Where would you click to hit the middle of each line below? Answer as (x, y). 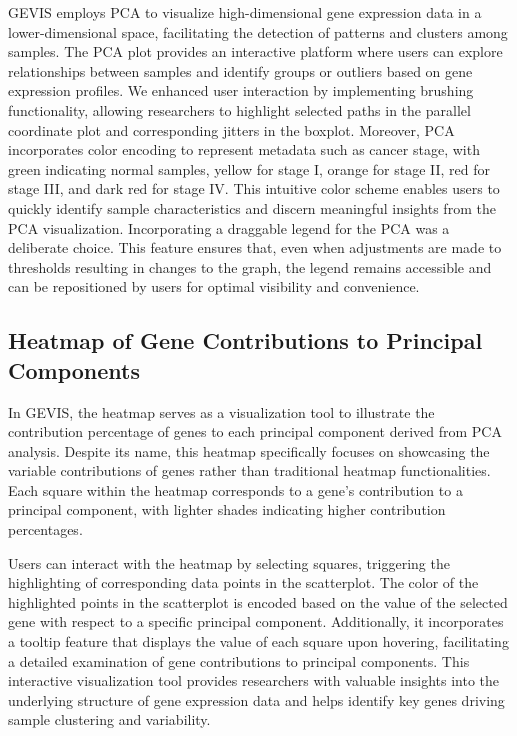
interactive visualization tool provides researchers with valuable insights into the (254, 680)
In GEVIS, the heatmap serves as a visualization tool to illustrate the (221, 411)
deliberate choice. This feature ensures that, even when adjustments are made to (255, 247)
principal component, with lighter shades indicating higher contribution (227, 509)
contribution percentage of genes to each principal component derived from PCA (255, 431)
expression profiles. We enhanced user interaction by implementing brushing (241, 90)
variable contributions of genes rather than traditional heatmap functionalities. (249, 470)
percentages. (45, 529)
